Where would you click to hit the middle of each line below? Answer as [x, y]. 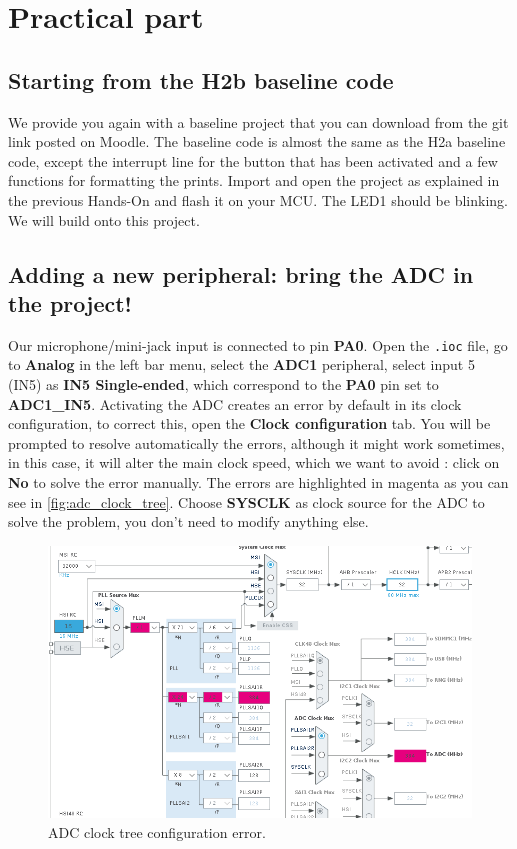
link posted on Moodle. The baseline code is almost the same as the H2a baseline [257, 141]
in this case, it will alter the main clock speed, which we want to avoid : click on [254, 462]
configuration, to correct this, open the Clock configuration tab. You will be [249, 423]
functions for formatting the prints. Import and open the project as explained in [254, 180]
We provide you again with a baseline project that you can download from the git [258, 121]
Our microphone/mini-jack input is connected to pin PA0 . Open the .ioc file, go [258, 344]
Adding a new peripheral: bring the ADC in [241, 273]
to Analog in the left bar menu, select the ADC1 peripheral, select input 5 [241, 364]
